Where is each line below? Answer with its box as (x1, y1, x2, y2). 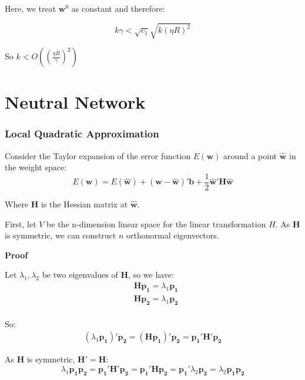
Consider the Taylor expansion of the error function (5, 149, 191, 162)
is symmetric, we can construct (5, 229, 116, 241)
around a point (223, 149, 277, 162)
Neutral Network (5, 90, 146, 114)
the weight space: (5, 161, 67, 173)
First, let (5, 217, 36, 230)
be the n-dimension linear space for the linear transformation (46, 217, 266, 230)
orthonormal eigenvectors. (126, 229, 219, 241)
